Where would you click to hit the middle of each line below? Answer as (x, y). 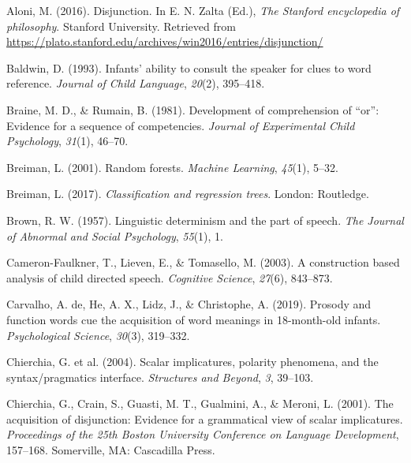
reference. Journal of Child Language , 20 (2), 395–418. (136, 83)
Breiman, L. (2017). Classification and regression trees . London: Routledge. (188, 194)
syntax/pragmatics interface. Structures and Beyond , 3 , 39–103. (160, 377)
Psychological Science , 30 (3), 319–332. (98, 335)
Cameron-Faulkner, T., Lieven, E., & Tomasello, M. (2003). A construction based (203, 262)
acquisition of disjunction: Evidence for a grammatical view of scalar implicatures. (205, 418)
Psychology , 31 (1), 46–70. (67, 141)
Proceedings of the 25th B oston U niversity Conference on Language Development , (203, 434)
